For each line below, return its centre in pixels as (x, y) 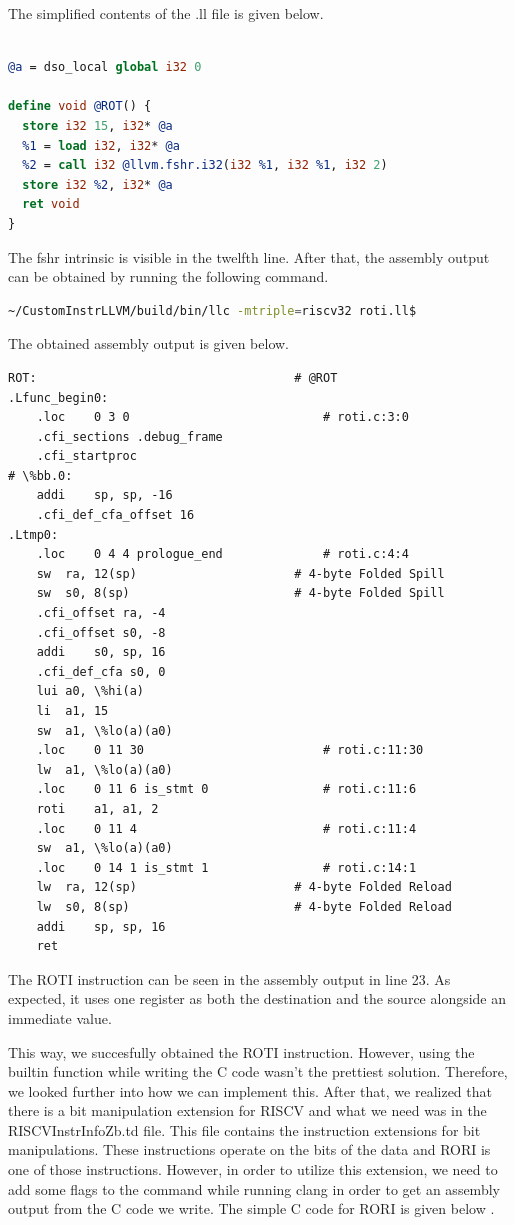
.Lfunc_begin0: (58, 397)
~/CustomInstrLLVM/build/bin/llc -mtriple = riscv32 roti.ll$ (212, 310)
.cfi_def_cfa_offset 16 (115, 515)
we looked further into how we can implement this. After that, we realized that (250, 1090)
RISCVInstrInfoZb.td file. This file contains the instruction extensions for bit (244, 1129)
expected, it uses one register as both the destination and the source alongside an (257, 998)
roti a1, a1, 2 (97, 808)
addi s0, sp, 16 (101, 652)
